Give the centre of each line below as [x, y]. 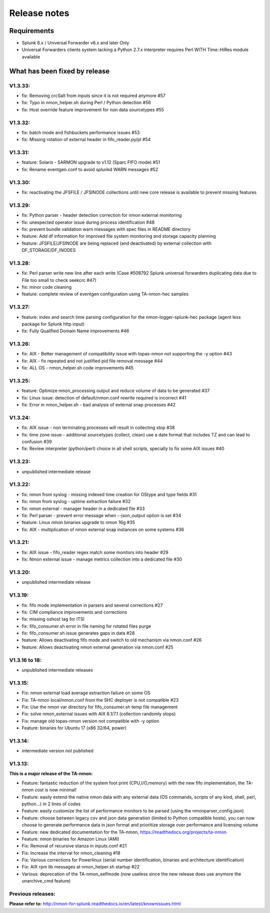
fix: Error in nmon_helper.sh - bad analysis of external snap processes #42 [99, 405]
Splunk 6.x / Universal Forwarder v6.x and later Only [75, 43]
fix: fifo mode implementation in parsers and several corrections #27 [92, 605]
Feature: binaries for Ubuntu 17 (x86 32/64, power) [74, 728]
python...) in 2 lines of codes [51, 804]
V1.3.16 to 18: [25, 660]
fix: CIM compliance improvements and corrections [74, 612]
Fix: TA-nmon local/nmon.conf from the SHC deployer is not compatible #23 [100, 700]
